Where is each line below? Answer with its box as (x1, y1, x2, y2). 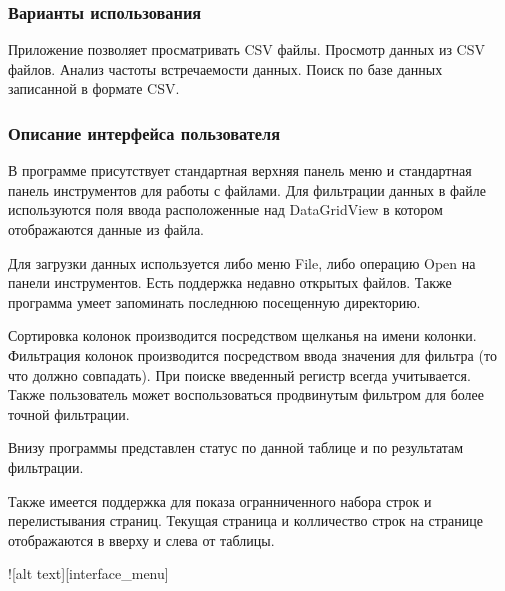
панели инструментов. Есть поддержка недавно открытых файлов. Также (8, 272, 452, 293)
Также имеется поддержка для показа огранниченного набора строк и (8, 490, 432, 511)
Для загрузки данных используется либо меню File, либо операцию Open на (8, 252, 476, 273)
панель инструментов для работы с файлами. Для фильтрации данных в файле (8, 179, 486, 200)
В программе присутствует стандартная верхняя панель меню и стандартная (8, 160, 472, 181)
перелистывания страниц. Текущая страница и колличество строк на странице (8, 510, 483, 531)
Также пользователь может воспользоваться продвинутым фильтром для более (8, 384, 485, 405)
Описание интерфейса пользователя (8, 120, 281, 145)
